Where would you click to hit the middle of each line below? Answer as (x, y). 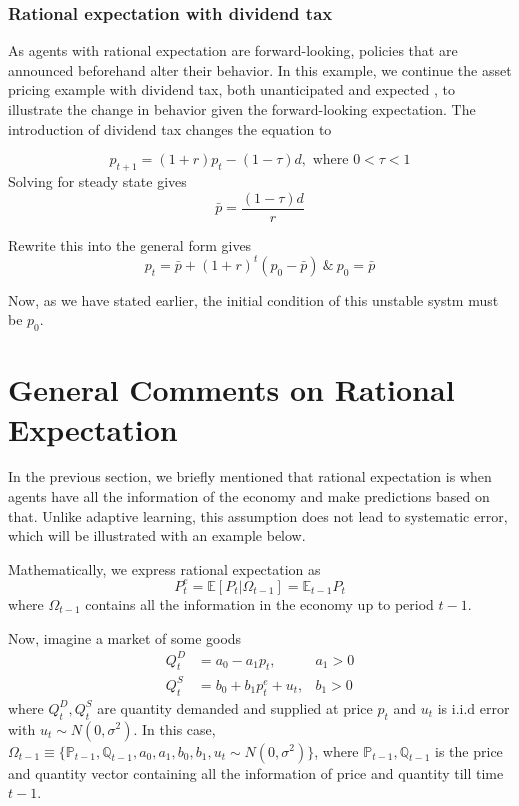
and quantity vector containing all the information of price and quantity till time (256, 772)
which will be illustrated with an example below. (157, 535)
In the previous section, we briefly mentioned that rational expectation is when (250, 476)
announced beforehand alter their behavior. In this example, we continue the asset (260, 69)
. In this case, (174, 728)
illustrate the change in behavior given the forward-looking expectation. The (242, 109)
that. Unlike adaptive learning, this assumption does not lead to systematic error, (258, 515)
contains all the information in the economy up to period (259, 603)
